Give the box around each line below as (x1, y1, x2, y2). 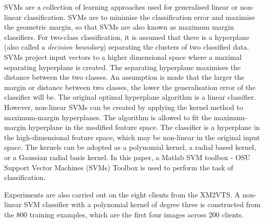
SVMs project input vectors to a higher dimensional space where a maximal (4, 51, 242, 62)
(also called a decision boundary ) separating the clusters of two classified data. (4, 41, 249, 52)
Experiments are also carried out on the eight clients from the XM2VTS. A (4, 189, 240, 199)
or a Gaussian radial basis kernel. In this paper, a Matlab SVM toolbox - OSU (4, 151, 251, 162)
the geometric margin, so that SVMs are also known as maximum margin (4, 21, 234, 32)
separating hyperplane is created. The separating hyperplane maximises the (4, 61, 241, 72)
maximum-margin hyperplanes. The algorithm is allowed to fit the (4, 111, 212, 122)
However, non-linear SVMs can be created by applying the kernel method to (4, 101, 243, 112)
